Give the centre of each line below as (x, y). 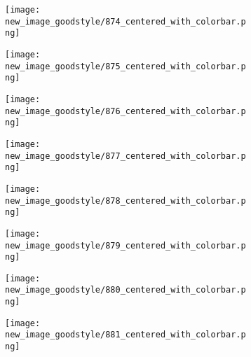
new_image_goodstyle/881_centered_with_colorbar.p (125, 335)
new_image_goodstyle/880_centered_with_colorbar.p (125, 290)
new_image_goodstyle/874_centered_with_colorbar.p (125, 21)
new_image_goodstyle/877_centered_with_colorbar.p (125, 156)
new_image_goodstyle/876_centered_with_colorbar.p (125, 111)
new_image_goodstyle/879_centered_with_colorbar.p (125, 245)
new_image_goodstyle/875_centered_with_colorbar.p (125, 66)
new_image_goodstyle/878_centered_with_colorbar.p (125, 201)
